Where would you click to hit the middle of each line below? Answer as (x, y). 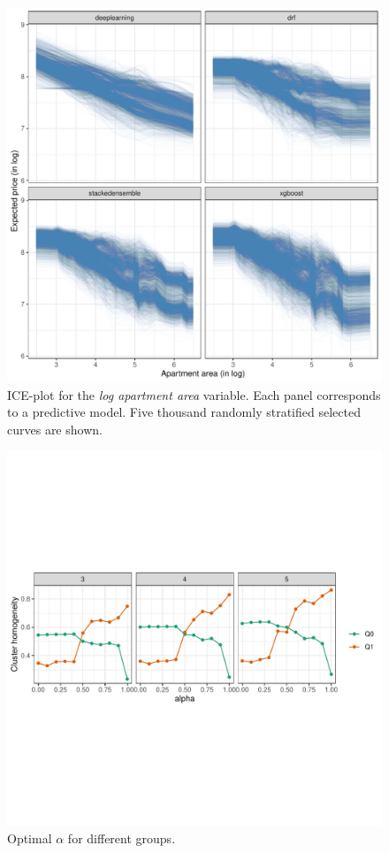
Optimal (30, 838)
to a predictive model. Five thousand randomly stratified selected (184, 412)
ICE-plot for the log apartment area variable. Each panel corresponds (194, 394)
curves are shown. (55, 429)
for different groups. (122, 838)
